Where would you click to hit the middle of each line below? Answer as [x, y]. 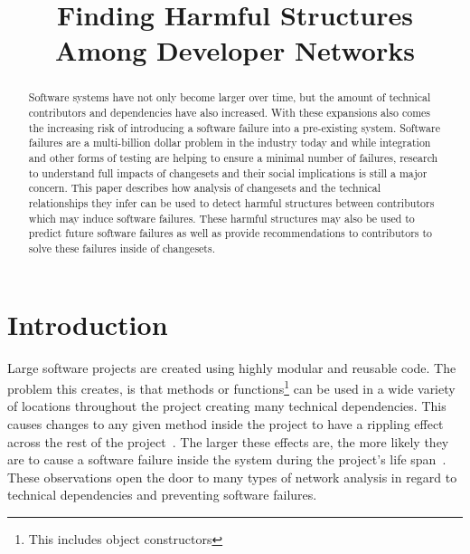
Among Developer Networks [235, 50]
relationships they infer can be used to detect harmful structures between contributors [231, 202]
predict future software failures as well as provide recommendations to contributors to [230, 233]
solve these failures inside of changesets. [122, 248]
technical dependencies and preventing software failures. [162, 495]
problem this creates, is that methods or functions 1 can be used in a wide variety [231, 387]
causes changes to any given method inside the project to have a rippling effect [226, 423]
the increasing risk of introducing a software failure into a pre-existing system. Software [234, 127]
